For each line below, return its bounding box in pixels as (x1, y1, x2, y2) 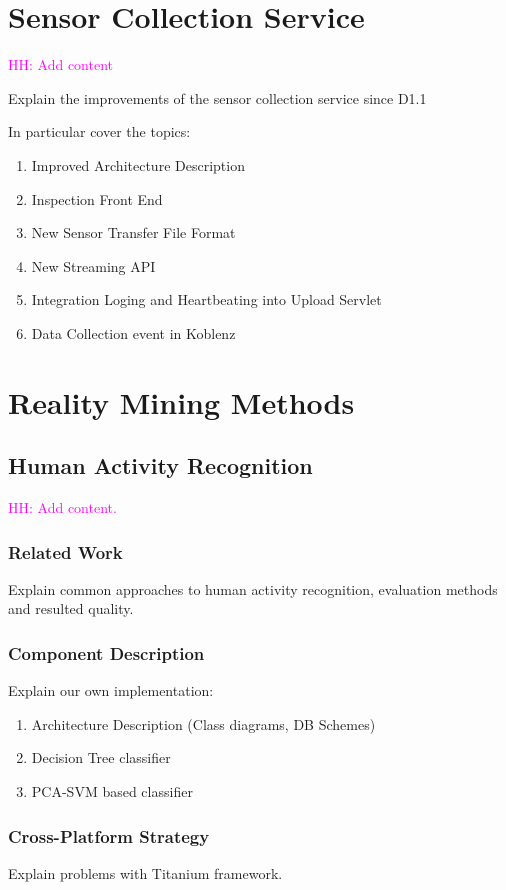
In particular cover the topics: (8, 121, 191, 142)
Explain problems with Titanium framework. (8, 862, 283, 883)
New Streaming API (31, 255, 156, 276)
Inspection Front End (31, 188, 163, 209)
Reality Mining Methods (8, 381, 355, 422)
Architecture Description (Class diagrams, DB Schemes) (31, 713, 376, 734)
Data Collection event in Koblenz (31, 322, 236, 343)
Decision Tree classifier (31, 747, 171, 768)
